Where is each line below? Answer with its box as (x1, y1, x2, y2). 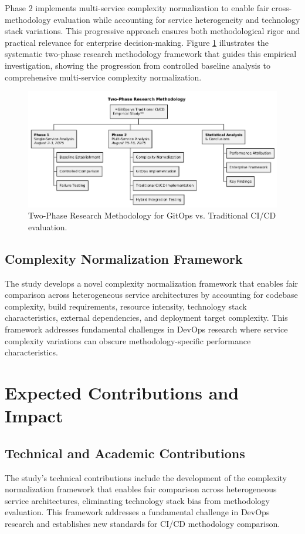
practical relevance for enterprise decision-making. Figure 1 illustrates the (5, 36, 269, 48)
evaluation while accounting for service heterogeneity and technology (53, 13, 300, 25)
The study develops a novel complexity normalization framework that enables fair (5, 277, 299, 289)
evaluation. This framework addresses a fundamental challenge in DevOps (5, 506, 270, 518)
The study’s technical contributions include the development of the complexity (5, 471, 287, 483)
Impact (5, 404, 63, 428)
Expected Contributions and (5, 381, 239, 405)
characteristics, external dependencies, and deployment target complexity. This (5, 311, 288, 324)
